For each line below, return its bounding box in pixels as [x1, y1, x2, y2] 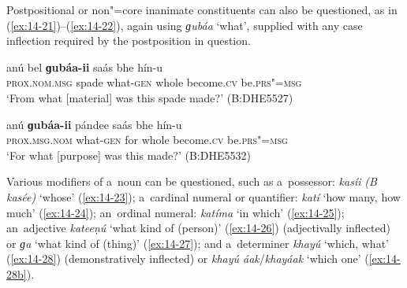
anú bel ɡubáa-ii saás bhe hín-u [6, 58, 163, 75]
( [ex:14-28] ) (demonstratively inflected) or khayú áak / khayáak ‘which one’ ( [6, 250, 369, 267]
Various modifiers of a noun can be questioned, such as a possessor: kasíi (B [6, 173, 377, 190]
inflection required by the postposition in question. [6, 32, 251, 49]
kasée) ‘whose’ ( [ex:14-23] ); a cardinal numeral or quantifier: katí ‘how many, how [6, 188, 401, 205]
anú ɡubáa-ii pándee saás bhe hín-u [6, 116, 182, 132]
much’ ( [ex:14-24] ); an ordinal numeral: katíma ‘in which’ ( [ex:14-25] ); [6, 204, 345, 220]
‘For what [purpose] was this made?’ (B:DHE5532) [6, 146, 251, 163]
